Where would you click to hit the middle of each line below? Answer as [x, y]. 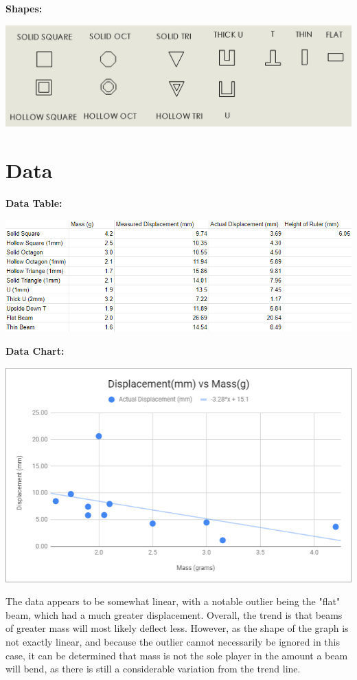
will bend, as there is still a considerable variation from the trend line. [153, 669]
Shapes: [24, 8]
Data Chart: [35, 350]
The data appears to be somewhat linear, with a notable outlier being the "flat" [173, 601]
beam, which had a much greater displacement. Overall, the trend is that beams [174, 614]
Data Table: [34, 202]
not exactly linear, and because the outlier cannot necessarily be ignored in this [173, 641]
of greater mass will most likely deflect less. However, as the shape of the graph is [177, 628]
